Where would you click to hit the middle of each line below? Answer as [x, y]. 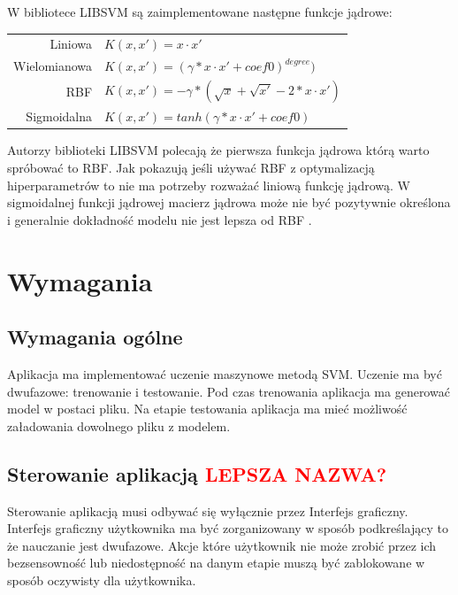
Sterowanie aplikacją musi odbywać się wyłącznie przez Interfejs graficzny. [208, 510]
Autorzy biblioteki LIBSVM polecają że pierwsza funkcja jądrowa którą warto [218, 150]
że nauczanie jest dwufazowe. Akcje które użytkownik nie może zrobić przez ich [222, 545]
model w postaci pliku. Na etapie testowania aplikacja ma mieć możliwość [207, 409]
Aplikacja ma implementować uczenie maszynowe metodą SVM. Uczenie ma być [225, 373]
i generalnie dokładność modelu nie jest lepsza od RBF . [160, 219]
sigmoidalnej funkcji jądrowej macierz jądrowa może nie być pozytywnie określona [229, 202]
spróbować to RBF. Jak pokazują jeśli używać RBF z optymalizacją [191, 167]
